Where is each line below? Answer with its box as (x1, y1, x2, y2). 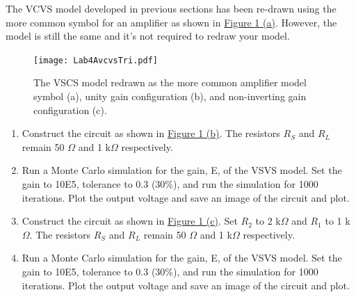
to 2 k (255, 214, 281, 228)
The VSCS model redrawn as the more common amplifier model (33, 75, 307, 90)
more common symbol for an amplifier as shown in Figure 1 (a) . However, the (6, 15, 337, 29)
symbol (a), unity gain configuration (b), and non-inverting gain (33, 89, 307, 104)
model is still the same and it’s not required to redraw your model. (6, 29, 290, 43)
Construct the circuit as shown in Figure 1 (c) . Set (22, 214, 238, 228)
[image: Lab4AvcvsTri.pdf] (33, 55, 158, 65)
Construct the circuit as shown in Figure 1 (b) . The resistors (22, 126, 280, 141)
